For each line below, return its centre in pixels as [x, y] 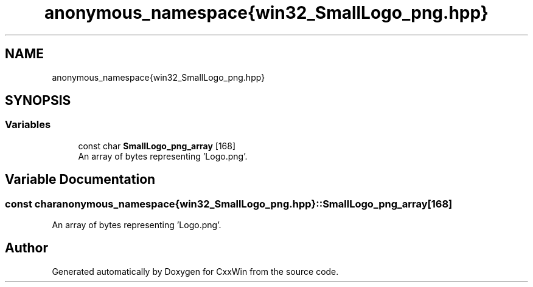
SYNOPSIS [38, 101]
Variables [28, 125]
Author [26, 248]
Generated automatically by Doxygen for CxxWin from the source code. [195, 271]
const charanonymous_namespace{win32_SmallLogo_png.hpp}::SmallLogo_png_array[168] [229, 204]
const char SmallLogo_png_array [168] [157, 146]
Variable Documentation [80, 180]
